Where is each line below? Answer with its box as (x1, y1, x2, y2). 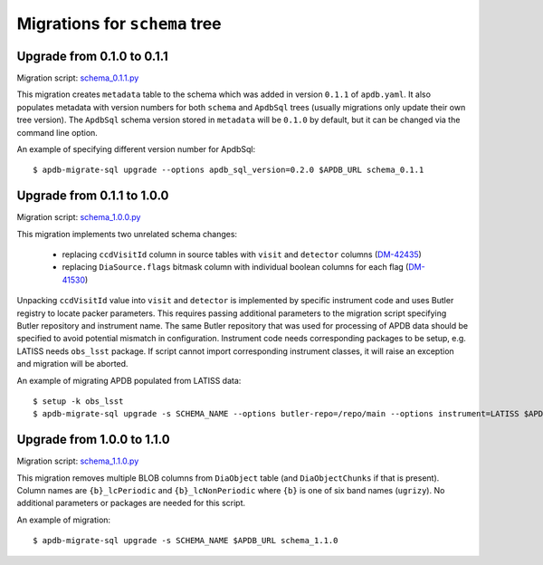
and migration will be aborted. (16, 359, 129, 369)
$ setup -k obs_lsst (33, 397, 124, 407)
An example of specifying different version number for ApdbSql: (16, 144, 256, 155)
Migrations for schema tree (16, 14, 222, 34)
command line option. (16, 127, 99, 138)
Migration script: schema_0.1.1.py (16, 72, 139, 83)
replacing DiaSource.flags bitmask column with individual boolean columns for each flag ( (62, 262, 409, 273)
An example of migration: (16, 514, 111, 525)
